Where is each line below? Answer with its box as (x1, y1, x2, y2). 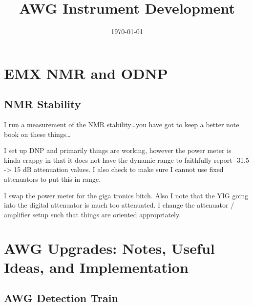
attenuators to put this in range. (4, 174, 101, 184)
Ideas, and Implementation (4, 257, 189, 277)
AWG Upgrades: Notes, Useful (4, 238, 215, 258)
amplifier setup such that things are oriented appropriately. (4, 209, 181, 219)
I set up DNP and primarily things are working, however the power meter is (4, 145, 232, 155)
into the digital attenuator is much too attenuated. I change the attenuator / (4, 200, 234, 210)
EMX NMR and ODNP (4, 63, 168, 83)
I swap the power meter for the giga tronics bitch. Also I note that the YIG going (4, 190, 249, 200)
